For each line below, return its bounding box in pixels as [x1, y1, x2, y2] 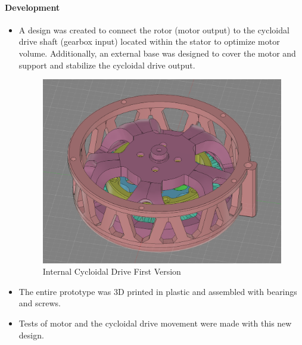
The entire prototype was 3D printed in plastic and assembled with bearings [18, 285, 297, 297]
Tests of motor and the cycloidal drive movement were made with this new [18, 316, 292, 329]
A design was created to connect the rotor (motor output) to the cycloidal [18, 23, 289, 36]
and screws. [18, 297, 61, 309]
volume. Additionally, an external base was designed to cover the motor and [18, 46, 296, 59]
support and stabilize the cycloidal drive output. [18, 58, 195, 71]
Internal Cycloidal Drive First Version [42, 265, 181, 278]
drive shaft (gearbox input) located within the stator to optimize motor [18, 35, 280, 48]
